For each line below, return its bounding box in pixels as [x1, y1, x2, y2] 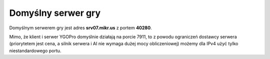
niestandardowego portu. [9, 48, 61, 54]
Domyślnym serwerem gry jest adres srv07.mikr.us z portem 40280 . [9, 25, 152, 31]
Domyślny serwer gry [9, 7, 101, 18]
